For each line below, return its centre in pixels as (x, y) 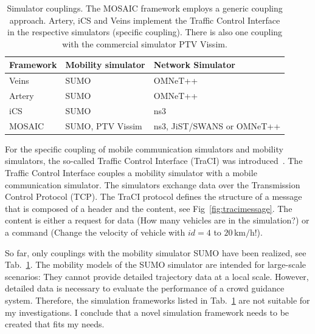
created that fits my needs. (55, 324)
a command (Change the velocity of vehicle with (95, 232)
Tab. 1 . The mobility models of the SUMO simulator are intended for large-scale (156, 264)
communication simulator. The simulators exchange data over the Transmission (153, 184)
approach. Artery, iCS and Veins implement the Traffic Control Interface (145, 20)
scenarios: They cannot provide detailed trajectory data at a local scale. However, (157, 276)
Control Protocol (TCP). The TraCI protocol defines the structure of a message (154, 196)
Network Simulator (194, 65)
